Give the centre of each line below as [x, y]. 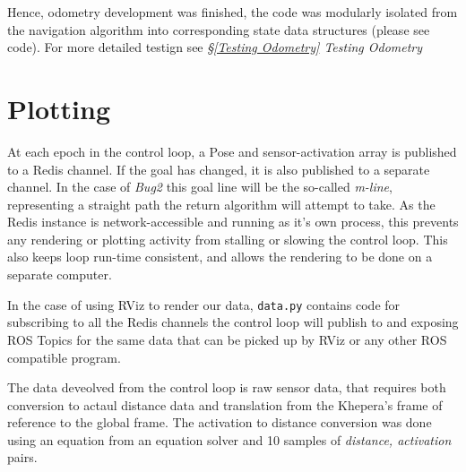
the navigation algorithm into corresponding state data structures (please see [219, 29]
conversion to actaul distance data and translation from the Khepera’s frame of [225, 404]
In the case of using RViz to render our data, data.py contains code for [204, 304]
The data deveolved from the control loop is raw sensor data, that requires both [227, 387]
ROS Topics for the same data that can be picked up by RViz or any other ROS [227, 339]
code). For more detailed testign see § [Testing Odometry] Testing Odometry [215, 47]
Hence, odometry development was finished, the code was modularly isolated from [233, 12]
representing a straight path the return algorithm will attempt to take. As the [221, 204]
